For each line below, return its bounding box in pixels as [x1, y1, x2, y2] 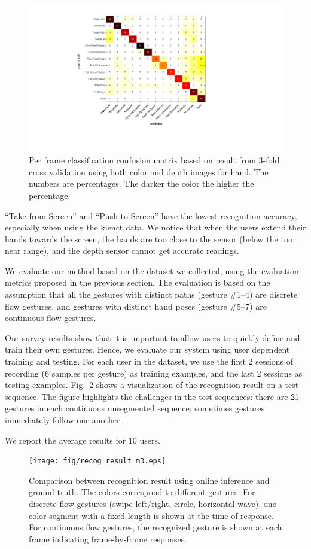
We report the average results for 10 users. [5, 433, 160, 446]
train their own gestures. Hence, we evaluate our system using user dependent [5, 343, 290, 356]
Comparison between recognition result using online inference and [29, 474, 270, 486]
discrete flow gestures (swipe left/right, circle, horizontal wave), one [29, 498, 276, 510]
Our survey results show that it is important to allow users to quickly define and [5, 331, 300, 344]
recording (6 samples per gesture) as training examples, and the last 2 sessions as [5, 366, 303, 379]
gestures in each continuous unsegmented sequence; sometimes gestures [5, 402, 265, 414]
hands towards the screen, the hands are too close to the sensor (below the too [5, 232, 293, 245]
